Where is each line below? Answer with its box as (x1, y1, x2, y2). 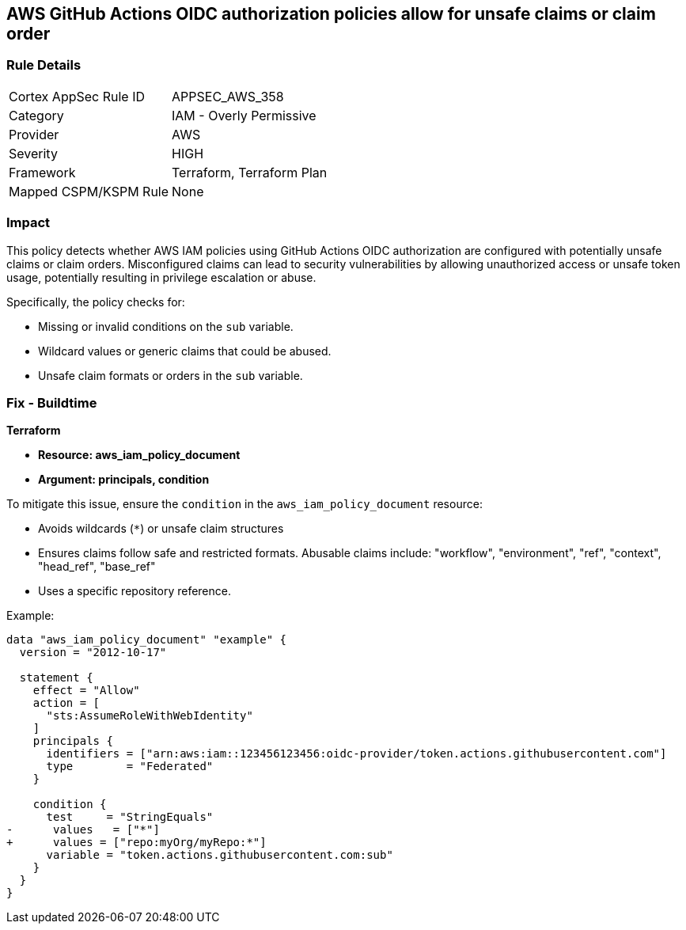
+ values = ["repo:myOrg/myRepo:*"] (6, 836, 267, 849)
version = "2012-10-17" (19, 646, 167, 659)
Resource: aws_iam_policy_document (38, 448, 241, 462)
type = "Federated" (46, 760, 214, 773)
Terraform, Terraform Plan (172, 164, 328, 180)
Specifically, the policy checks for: (6, 294, 185, 309)
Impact (6, 214, 51, 231)
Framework (9, 164, 76, 180)
